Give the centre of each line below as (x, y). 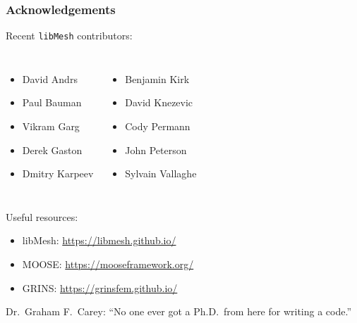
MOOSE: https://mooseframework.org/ (108, 264)
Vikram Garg (51, 126)
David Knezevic (159, 102)
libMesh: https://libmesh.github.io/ (99, 240)
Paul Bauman (52, 102)
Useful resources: (42, 216)
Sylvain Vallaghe (161, 173)
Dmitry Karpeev (58, 173)
